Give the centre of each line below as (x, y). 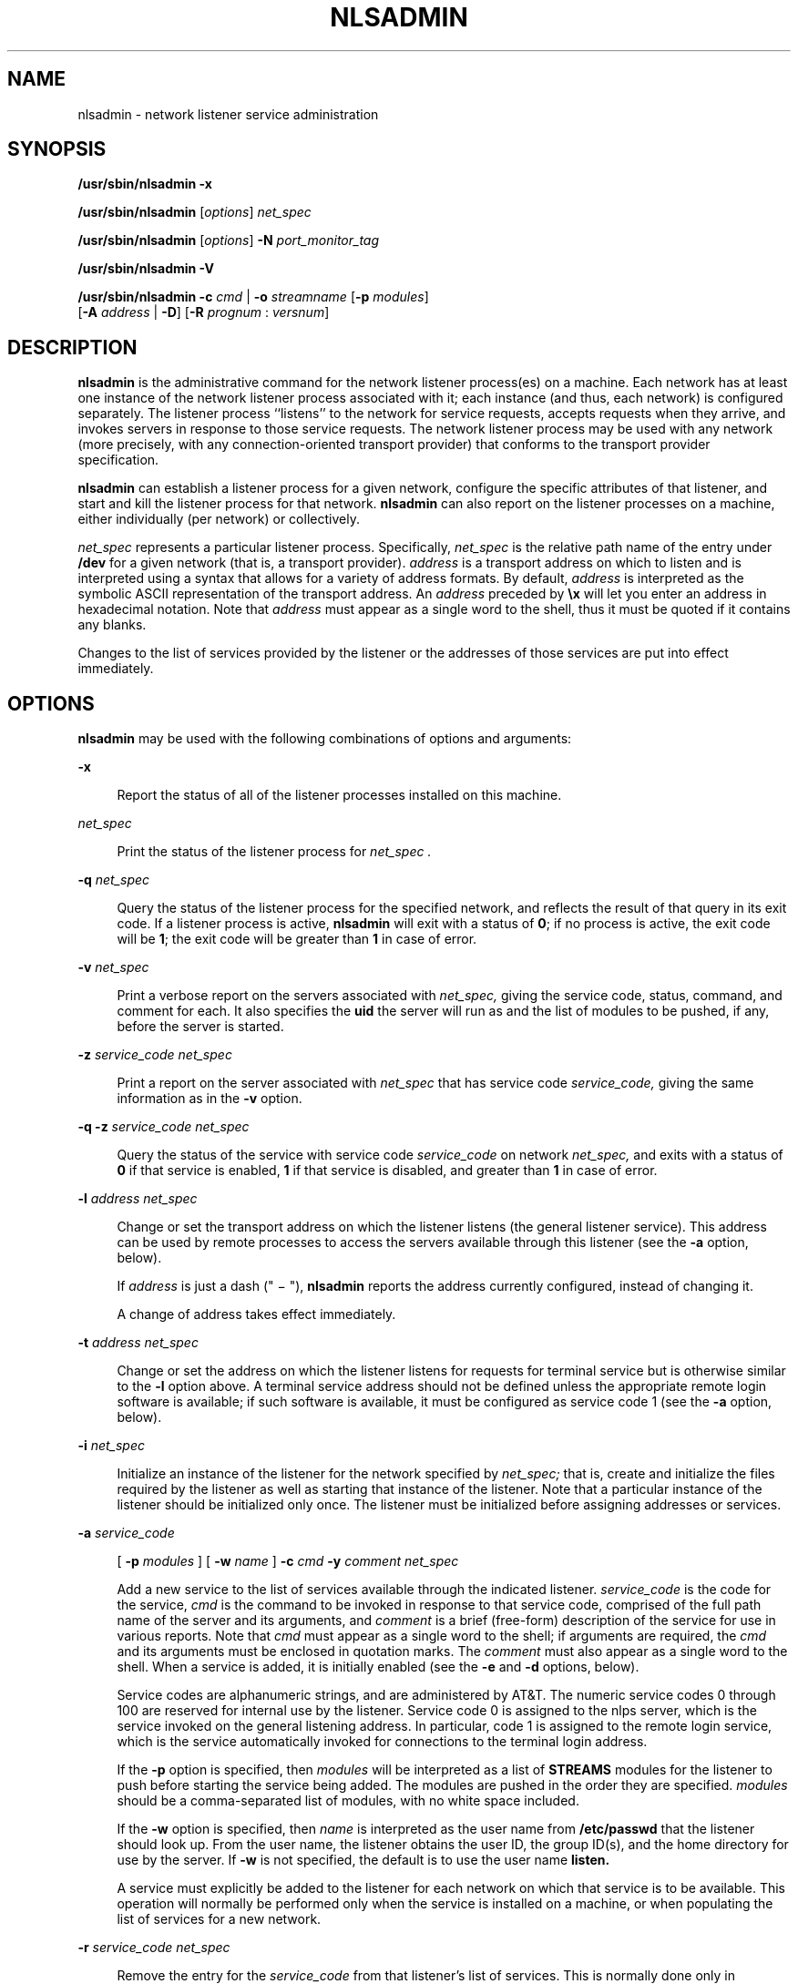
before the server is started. (200, 1027)
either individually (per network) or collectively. (219, 519)
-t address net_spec (138, 1343)
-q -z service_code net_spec (164, 1127)
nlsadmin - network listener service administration (228, 114)
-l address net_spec (138, 1199)
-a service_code (126, 1533)
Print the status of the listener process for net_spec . (274, 852)
